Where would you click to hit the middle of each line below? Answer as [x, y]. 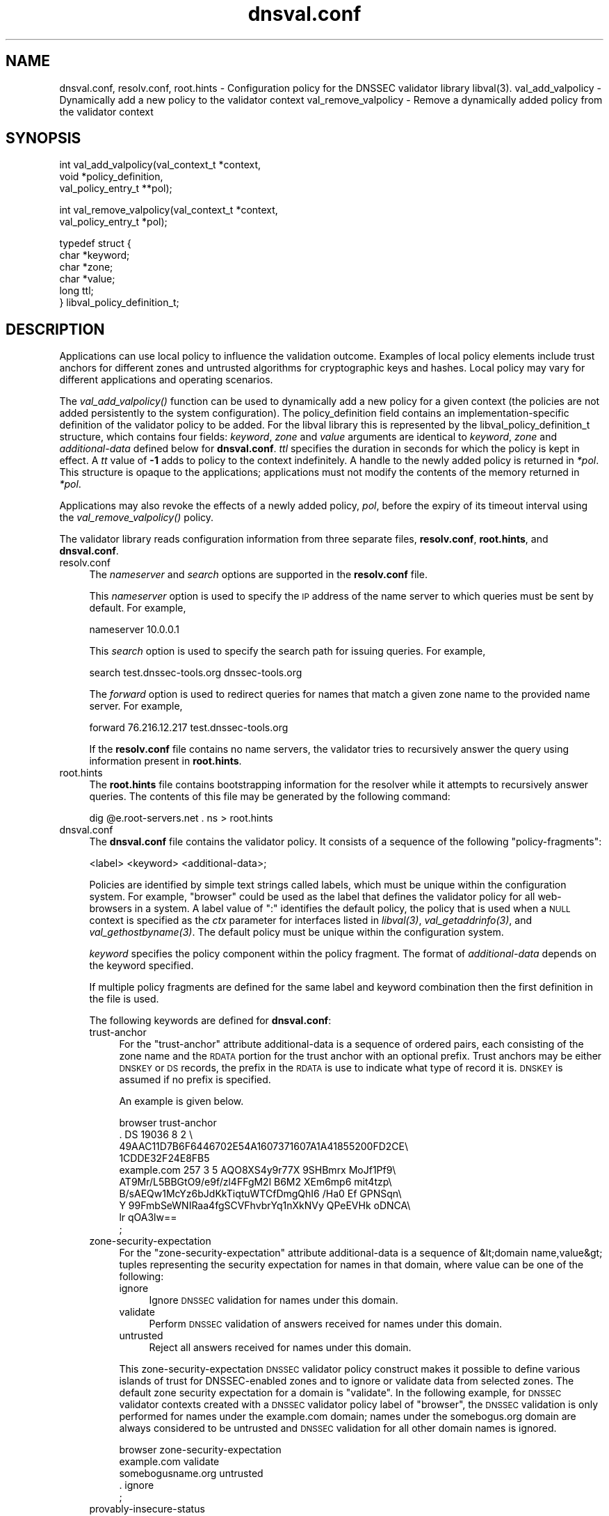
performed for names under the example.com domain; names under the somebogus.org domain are [348, 1417]
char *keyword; [95, 255]
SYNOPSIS [43, 138]
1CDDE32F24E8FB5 [164, 1158]
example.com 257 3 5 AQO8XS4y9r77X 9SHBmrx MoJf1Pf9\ [258, 1170]
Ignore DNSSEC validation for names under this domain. [274, 1300]
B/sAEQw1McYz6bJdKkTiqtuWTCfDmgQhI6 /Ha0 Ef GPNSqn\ [260, 1194]
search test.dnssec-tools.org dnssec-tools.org [196, 673]
